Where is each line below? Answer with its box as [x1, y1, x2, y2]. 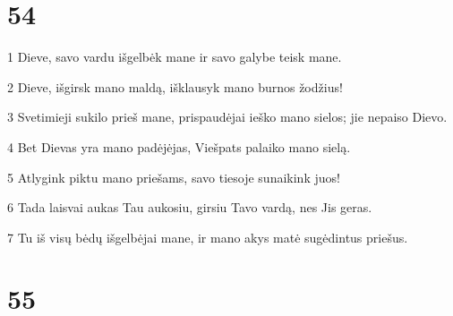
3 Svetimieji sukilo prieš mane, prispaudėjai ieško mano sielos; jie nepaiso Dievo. [7, 107, 448, 126]
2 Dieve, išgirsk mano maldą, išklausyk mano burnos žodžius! [7, 77, 343, 96]
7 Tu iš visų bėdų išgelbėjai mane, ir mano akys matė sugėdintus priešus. [7, 227, 408, 246]
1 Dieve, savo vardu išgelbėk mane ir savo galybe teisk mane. [7, 47, 342, 66]
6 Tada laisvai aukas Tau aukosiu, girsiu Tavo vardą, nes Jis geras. [7, 198, 372, 217]
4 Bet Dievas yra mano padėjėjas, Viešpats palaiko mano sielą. [7, 137, 351, 156]
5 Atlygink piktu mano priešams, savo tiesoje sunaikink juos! [7, 167, 340, 186]
